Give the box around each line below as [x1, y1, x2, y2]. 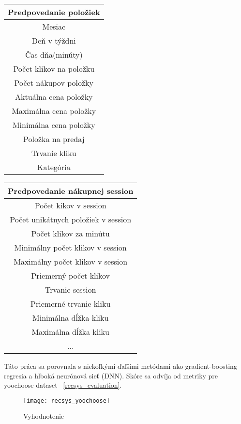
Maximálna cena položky [12, 105, 96, 116]
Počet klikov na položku [13, 63, 95, 74]
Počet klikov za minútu [31, 228, 110, 239]
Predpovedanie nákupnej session [8, 185, 134, 196]
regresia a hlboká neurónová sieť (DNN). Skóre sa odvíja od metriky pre [4, 370, 218, 380]
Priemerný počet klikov [31, 270, 110, 281]
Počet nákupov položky [14, 77, 93, 88]
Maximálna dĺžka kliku [31, 326, 109, 337]
